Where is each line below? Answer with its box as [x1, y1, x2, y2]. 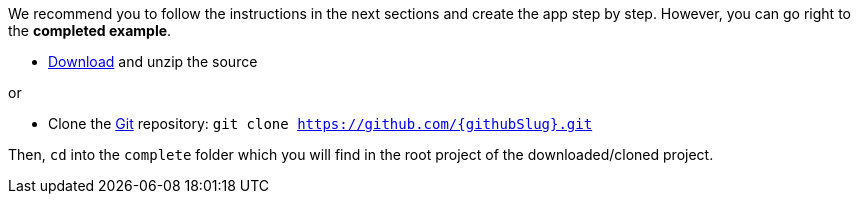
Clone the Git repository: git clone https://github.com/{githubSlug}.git [48, 115, 593, 132]
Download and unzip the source [48, 53, 258, 70]
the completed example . [8, 22, 172, 39]
